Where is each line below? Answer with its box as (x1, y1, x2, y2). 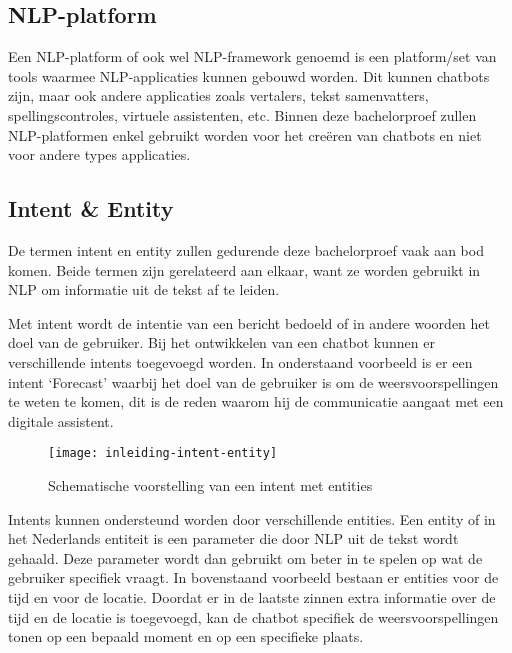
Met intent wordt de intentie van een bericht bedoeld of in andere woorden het (8, 312, 490, 333)
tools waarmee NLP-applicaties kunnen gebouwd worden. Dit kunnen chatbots (8, 65, 490, 86)
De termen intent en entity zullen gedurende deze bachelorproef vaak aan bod (8, 239, 484, 260)
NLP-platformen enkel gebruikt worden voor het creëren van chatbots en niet (8, 124, 482, 145)
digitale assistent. (8, 410, 114, 431)
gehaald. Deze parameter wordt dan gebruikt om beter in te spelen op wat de (8, 547, 483, 568)
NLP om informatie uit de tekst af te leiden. (8, 279, 280, 300)
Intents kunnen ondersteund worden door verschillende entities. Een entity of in (8, 508, 496, 529)
